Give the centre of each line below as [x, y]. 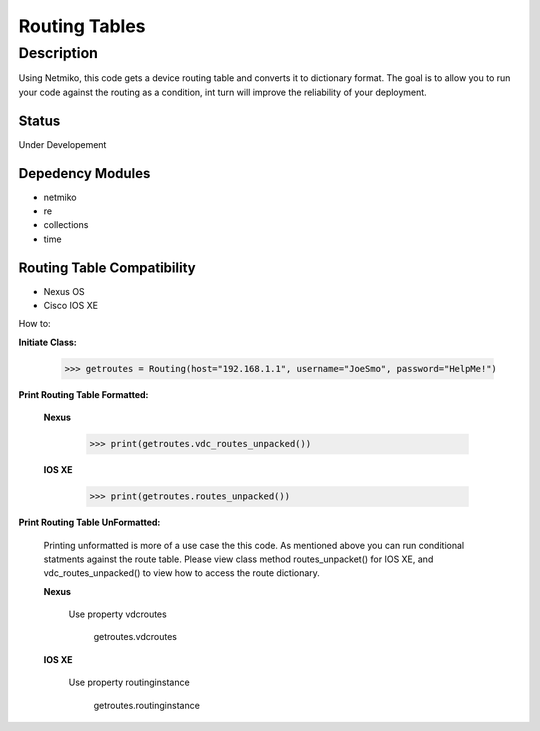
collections [66, 225]
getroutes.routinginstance [146, 705]
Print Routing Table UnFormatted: [89, 522]
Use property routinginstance [129, 682]
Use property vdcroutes [117, 614]
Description [58, 53]
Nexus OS [64, 291]
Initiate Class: [47, 342]
